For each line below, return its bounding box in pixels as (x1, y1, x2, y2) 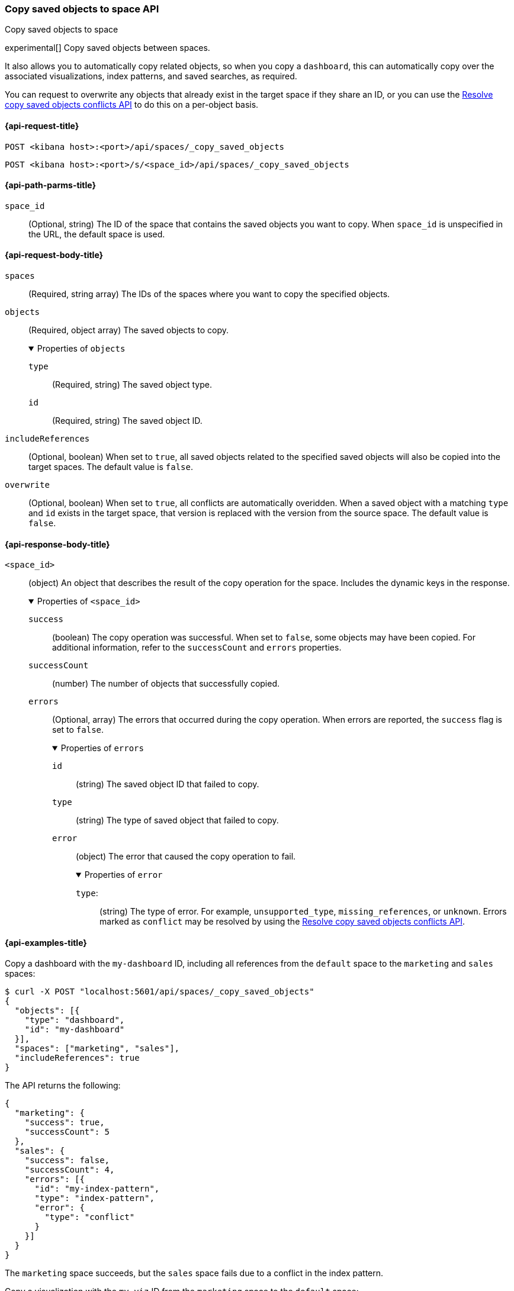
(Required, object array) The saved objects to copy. (28, 325, 229, 336)
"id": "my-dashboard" (24, 1025, 125, 1035)
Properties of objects (37, 343, 126, 354)
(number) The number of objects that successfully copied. (52, 678, 280, 689)
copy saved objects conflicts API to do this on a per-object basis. (5, 99, 259, 110)
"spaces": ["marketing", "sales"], (14, 1044, 180, 1054)
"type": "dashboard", (24, 1015, 125, 1025)
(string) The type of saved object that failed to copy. (76, 815, 279, 826)
